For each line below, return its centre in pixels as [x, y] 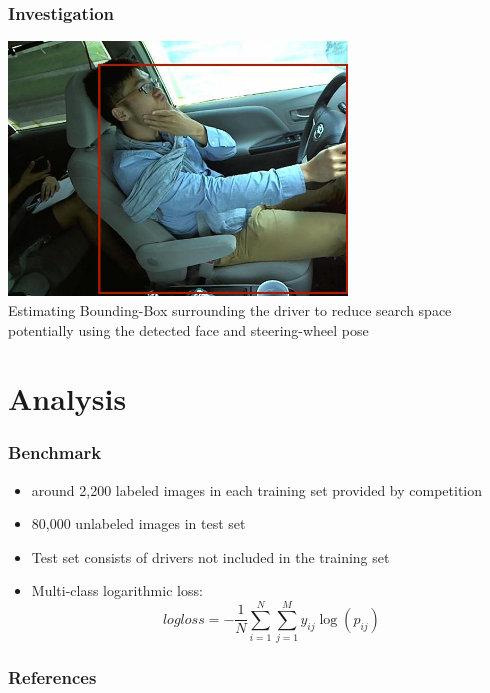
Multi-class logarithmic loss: [117, 590]
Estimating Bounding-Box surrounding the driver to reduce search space [230, 309]
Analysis [67, 398]
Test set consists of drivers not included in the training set [210, 556]
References [52, 677]
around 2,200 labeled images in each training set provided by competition [257, 489]
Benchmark [55, 452]
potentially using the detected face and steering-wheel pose [188, 329]
